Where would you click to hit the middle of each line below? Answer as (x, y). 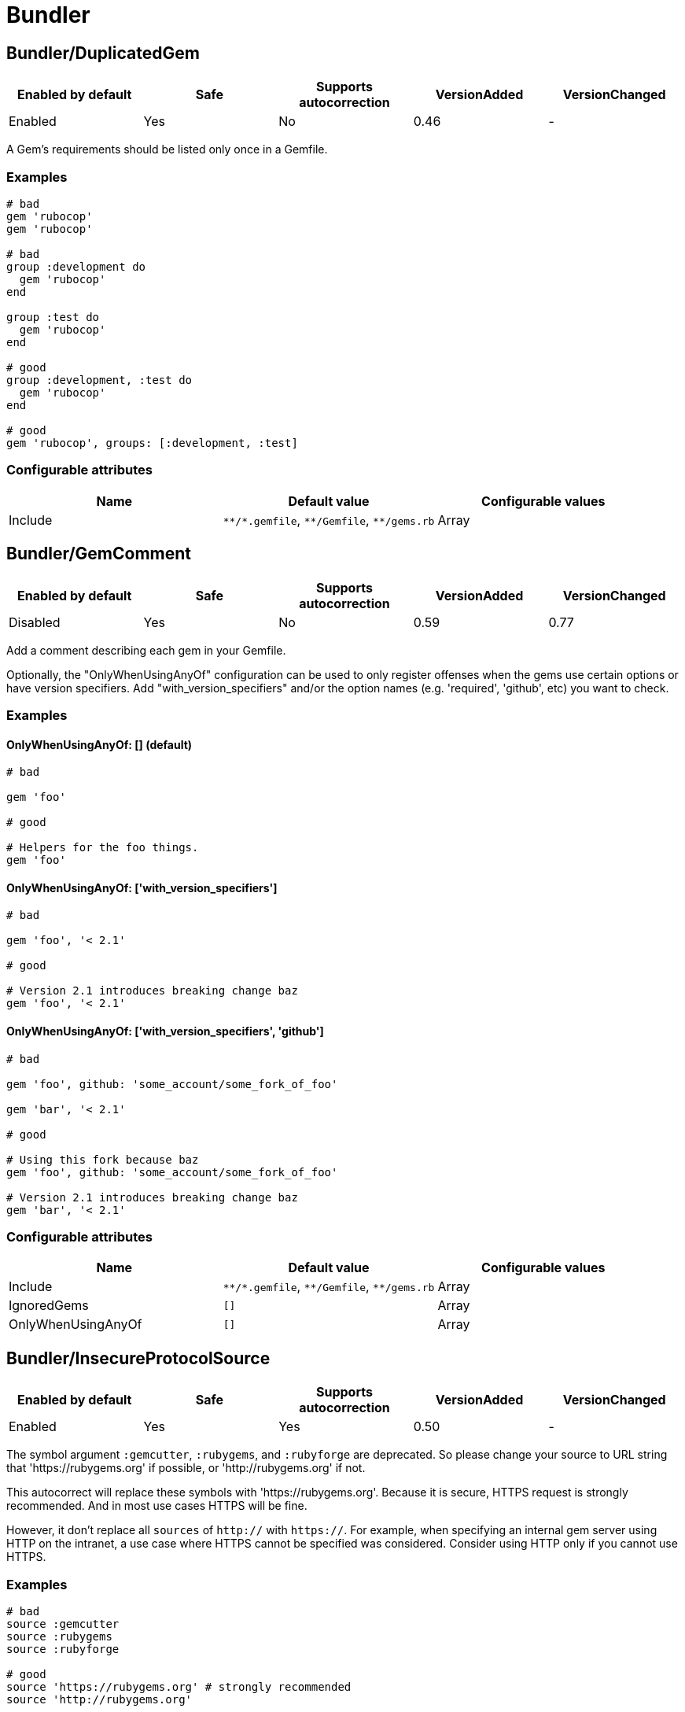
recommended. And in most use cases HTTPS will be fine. (157, 1506)
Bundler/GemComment (99, 554)
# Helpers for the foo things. (103, 848)
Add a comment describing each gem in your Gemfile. (146, 650)
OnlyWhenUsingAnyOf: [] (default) (99, 744)
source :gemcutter (63, 1623)
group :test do (53, 317)
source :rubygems (59, 1636)
